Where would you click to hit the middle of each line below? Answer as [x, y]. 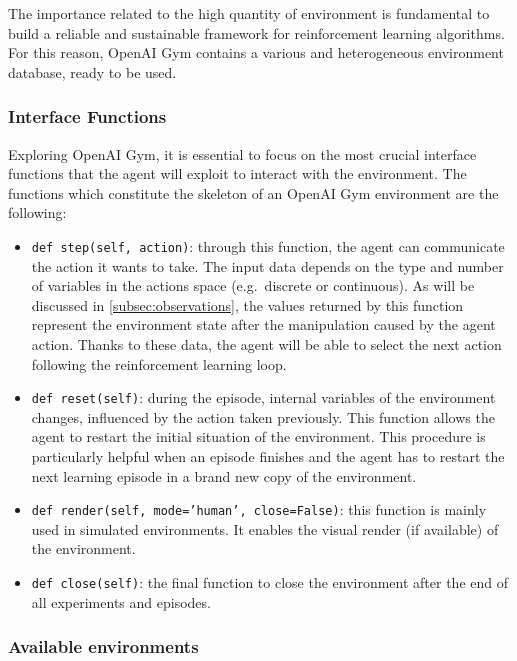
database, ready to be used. [92, 71]
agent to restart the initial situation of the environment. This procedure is [258, 436]
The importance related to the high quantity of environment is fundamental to [249, 13]
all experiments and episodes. [121, 601]
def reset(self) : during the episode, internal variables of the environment [263, 397]
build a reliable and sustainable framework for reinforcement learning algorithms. [256, 32]
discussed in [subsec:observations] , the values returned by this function [247, 304]
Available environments [103, 646]
